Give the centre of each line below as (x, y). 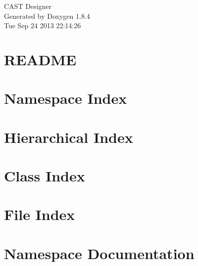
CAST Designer (28, 6)
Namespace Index (66, 98)
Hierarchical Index (69, 137)
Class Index (45, 176)
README (40, 59)
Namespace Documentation (99, 253)
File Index (40, 214)
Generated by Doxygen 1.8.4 (47, 16)
